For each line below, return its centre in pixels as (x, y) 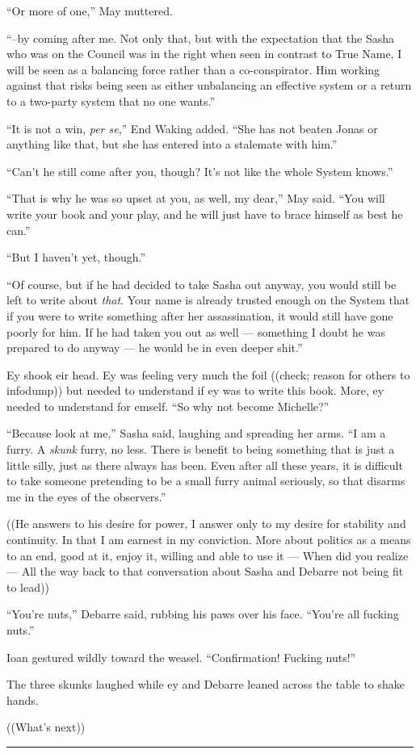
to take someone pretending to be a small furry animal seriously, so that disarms (206, 481)
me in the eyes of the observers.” (86, 496)
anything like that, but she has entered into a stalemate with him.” (172, 144)
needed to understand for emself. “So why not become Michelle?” (168, 406)
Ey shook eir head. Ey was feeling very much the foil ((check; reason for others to (208, 374)
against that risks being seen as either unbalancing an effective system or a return (209, 85)
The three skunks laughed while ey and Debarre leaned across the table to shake (206, 684)
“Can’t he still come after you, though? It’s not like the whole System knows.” (200, 171)
